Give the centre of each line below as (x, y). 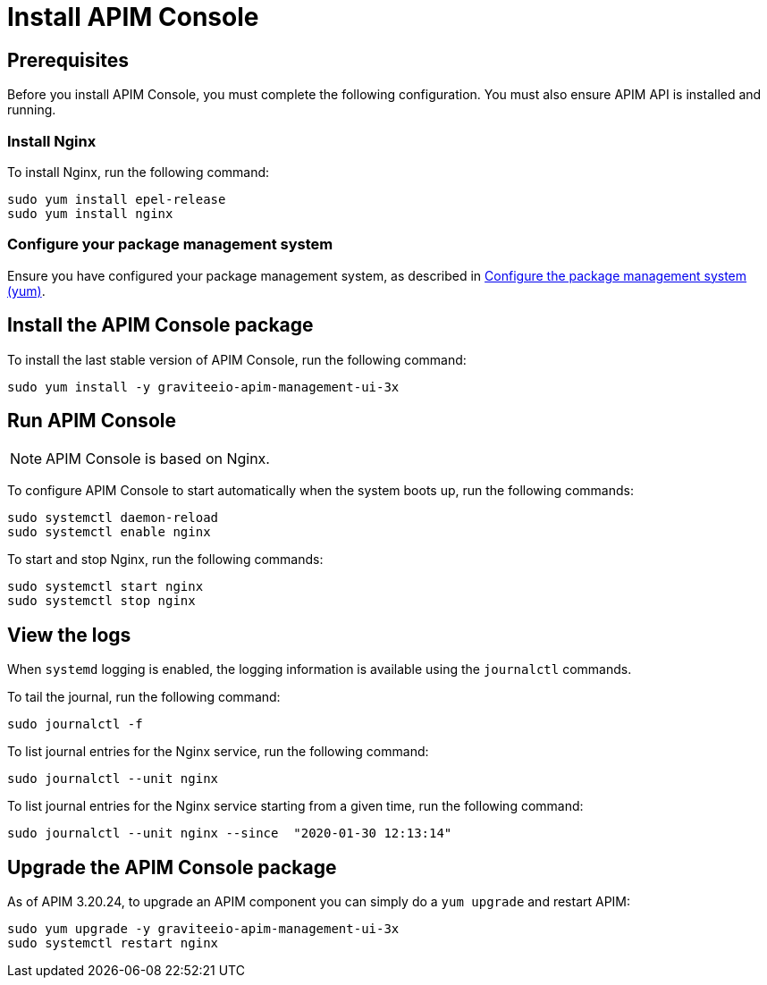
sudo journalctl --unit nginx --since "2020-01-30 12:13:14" (230, 833)
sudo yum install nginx (90, 213)
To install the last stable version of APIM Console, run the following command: (237, 359)
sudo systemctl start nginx (105, 587)
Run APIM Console (92, 420)
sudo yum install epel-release (117, 199)
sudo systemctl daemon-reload (113, 518)
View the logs (69, 635)
